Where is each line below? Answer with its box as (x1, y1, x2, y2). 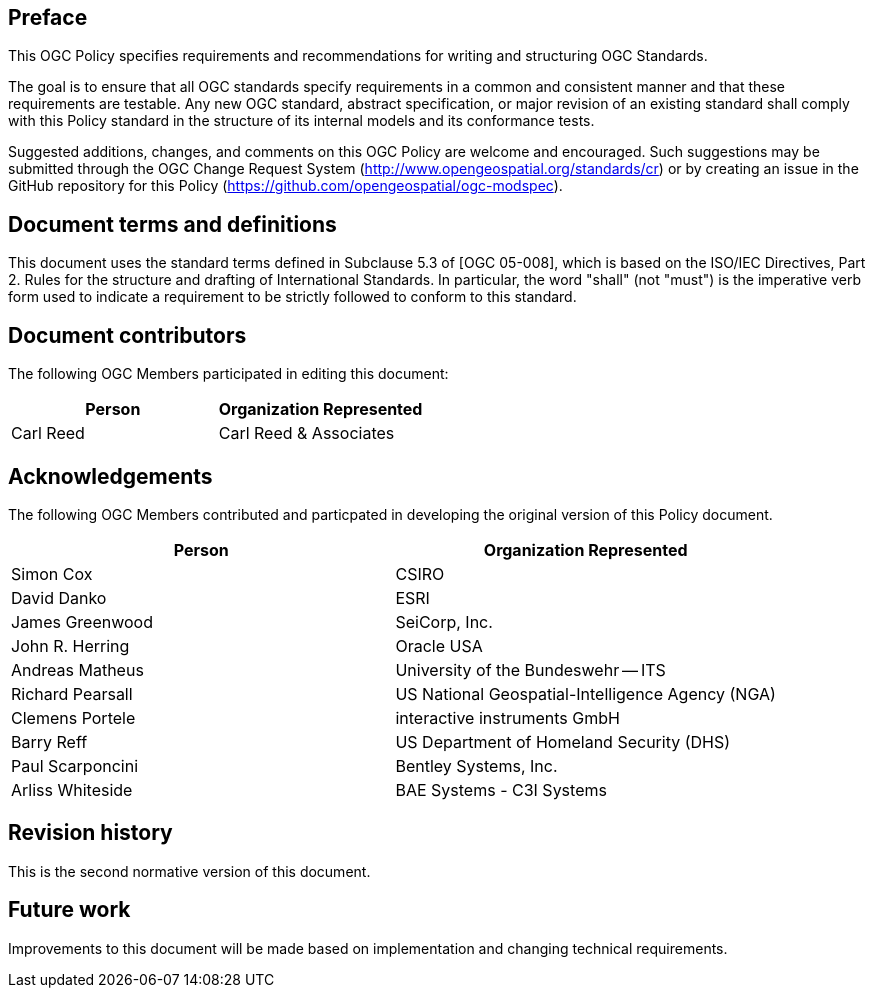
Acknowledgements (8, 463, 213, 489)
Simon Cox (11, 563, 93, 584)
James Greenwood (11, 611, 153, 632)
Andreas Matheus (11, 659, 144, 680)
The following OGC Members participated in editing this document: (8, 365, 449, 383)
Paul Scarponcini (11, 755, 139, 776)
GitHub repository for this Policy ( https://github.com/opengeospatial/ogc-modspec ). (8, 177, 563, 195)
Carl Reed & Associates (218, 423, 395, 444)
